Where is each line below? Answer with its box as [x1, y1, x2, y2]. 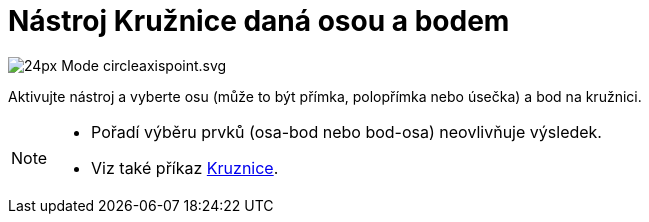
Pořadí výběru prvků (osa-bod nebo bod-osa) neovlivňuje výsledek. [91, 121, 602, 142]
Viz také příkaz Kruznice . [91, 157, 279, 178]
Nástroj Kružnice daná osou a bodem [8, 4, 510, 38]
